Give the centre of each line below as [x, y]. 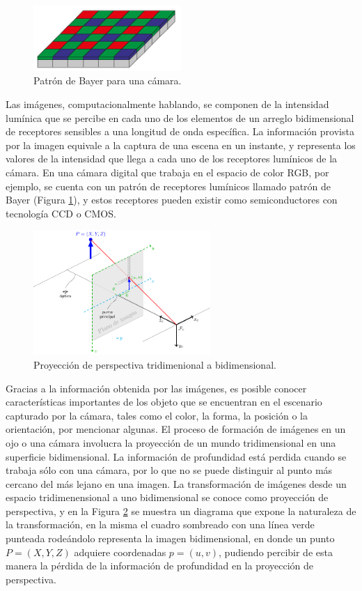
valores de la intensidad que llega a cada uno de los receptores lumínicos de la [172, 159]
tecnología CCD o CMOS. [61, 213]
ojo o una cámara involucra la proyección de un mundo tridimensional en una [171, 442]
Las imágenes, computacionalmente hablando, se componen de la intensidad [167, 103]
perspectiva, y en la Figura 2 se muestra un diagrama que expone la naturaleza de [181, 511]
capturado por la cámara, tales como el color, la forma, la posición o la [157, 415]
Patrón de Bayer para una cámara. [108, 80]
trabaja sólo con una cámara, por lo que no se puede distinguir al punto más [169, 470]
